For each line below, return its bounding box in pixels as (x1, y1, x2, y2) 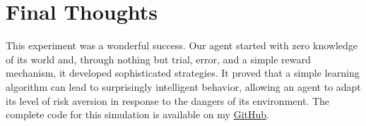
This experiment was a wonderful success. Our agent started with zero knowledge (6, 38, 358, 53)
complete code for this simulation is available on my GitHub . (6, 107, 269, 122)
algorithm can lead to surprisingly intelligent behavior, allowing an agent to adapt (6, 79, 361, 94)
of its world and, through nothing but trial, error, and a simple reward (6, 51, 311, 66)
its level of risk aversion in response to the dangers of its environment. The (6, 93, 330, 108)
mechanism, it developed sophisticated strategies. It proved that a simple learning (6, 65, 360, 80)
